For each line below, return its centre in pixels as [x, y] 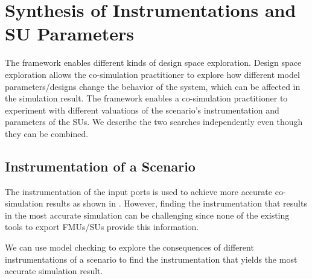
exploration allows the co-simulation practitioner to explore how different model [152, 74]
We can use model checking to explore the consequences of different [129, 247]
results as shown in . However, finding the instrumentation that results [177, 203]
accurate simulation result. [54, 271]
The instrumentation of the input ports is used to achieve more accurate [139, 191]
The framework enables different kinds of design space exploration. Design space [153, 63]
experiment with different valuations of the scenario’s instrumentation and [142, 110]
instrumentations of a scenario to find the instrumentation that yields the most [151, 259]
